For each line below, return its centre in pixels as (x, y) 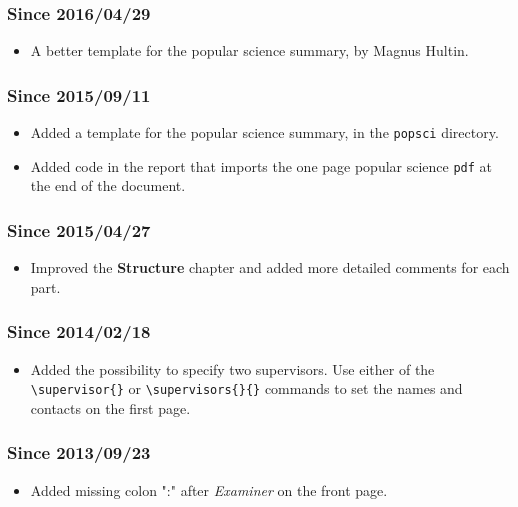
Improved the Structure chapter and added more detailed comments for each (270, 267)
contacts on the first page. (110, 407)
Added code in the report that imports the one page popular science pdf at (261, 165)
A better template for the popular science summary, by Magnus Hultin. (249, 50)
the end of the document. (108, 185)
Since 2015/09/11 (79, 94)
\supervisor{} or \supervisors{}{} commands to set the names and (246, 388)
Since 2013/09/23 (79, 452)
